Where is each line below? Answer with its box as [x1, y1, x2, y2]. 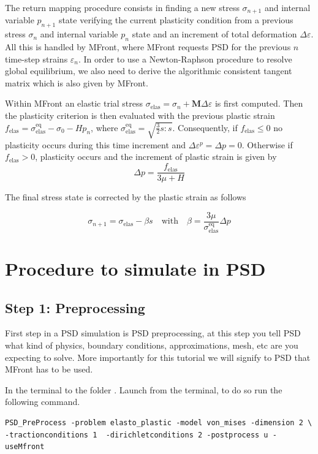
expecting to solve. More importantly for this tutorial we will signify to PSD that [5, 350, 311, 363]
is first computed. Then [214, 97, 303, 110]
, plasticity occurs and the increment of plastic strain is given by [35, 150, 277, 163]
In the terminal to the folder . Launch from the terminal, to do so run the [5, 383, 282, 396]
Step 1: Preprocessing [5, 298, 145, 317]
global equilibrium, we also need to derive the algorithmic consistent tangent [5, 64, 292, 77]
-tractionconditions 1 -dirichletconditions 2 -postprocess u [5, 430, 268, 439]
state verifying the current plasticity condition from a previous [58, 13, 293, 26]
